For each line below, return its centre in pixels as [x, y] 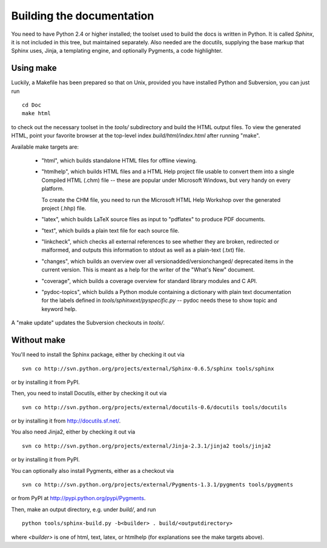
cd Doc [32, 105]
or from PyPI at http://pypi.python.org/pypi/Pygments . [78, 498]
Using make [34, 68]
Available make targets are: [45, 147]
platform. [53, 189]
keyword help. [59, 309]
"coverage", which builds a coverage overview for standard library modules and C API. [149, 281]
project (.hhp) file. [64, 208]
